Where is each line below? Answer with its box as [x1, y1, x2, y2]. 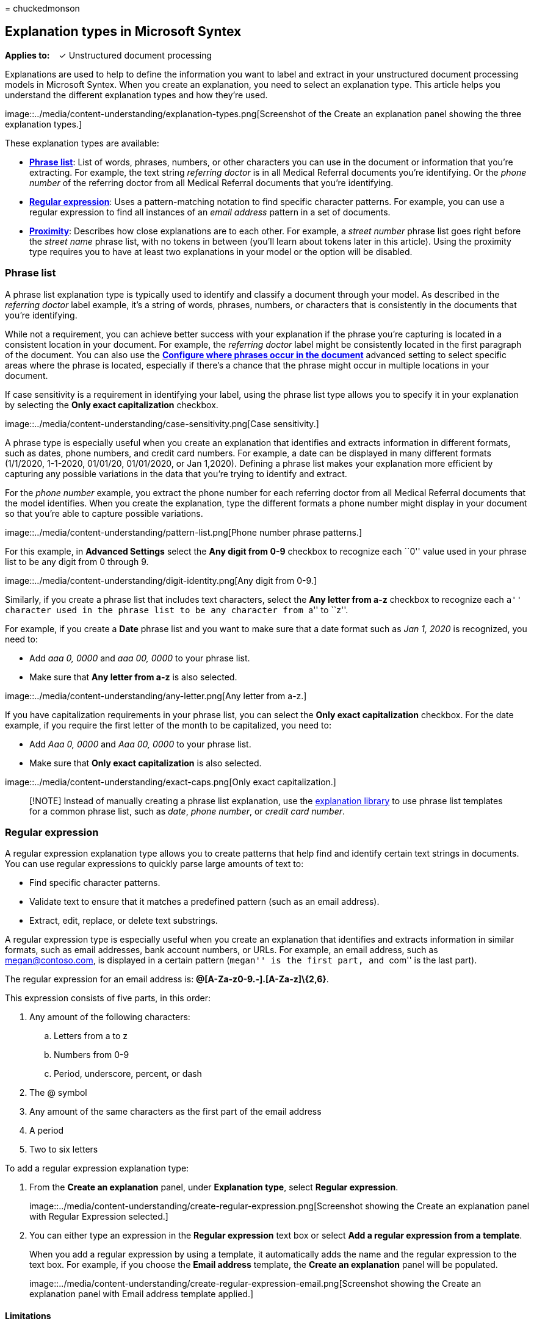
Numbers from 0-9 [54, 1049, 129, 1060]
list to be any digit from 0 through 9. [5, 556, 149, 567]
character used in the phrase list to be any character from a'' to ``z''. [5, 604, 348, 615]
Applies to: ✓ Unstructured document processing [5, 49, 212, 60]
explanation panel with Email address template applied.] [29, 1289, 254, 1300]
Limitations [5, 1310, 51, 1321]
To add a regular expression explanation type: [5, 1163, 189, 1174]
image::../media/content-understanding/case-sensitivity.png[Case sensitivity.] [5, 418, 319, 429]
